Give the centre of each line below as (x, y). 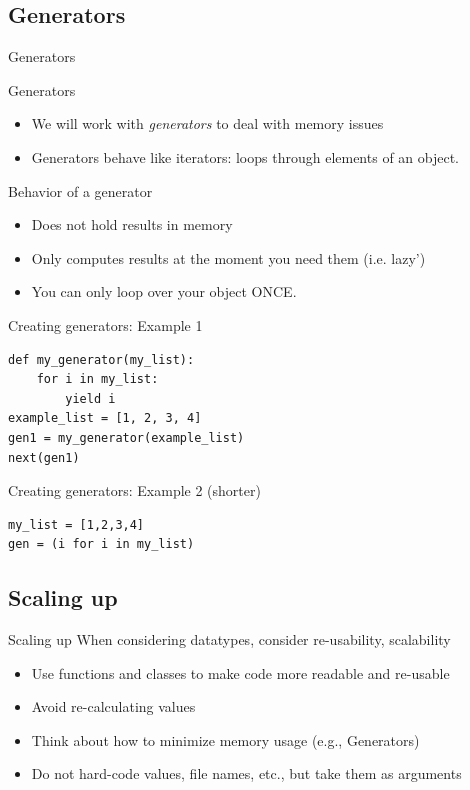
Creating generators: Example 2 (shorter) (134, 490)
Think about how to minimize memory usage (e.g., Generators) (225, 739)
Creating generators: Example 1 (105, 324)
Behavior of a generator (80, 190)
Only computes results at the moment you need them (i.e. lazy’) (228, 257)
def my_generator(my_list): (101, 359)
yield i (90, 398)
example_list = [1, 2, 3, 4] (105, 418)
